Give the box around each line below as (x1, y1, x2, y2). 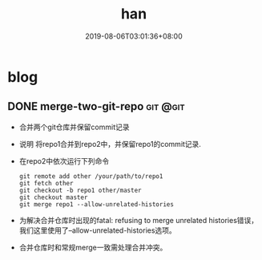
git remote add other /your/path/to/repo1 (18, 172, 163, 181)
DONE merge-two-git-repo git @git (7, 100, 185, 113)
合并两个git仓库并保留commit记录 (18, 122, 130, 132)
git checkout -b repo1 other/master (18, 186, 142, 194)
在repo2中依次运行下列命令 (18, 156, 110, 165)
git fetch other (18, 179, 74, 187)
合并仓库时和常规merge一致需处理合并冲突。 (18, 242, 167, 252)
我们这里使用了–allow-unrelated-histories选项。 (18, 225, 177, 235)
